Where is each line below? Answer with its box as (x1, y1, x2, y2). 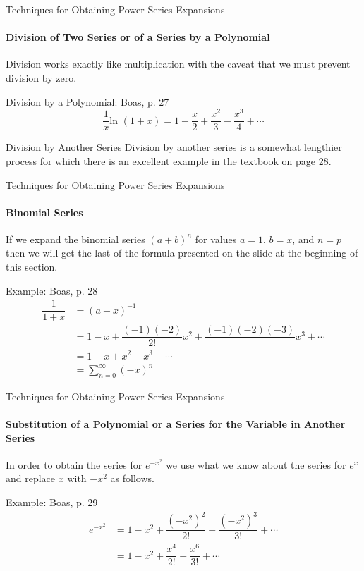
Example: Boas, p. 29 (6, 495, 98, 510)
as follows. (110, 471, 154, 486)
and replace (6, 471, 56, 486)
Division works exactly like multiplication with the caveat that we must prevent (6, 56, 351, 71)
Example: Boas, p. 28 (6, 283, 98, 297)
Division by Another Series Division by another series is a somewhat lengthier (6, 140, 342, 154)
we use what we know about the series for (166, 457, 346, 472)
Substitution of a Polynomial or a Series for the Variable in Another (6, 417, 346, 431)
